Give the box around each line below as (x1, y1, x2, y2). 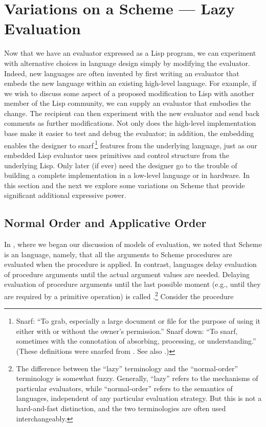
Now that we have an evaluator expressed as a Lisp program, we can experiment (4, 48, 256, 58)
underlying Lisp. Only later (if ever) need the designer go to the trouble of (4, 160, 237, 170)
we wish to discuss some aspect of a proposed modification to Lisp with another (4, 87, 254, 98)
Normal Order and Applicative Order (4, 215, 207, 231)
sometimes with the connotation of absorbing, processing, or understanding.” (16, 335, 256, 346)
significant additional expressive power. (4, 190, 126, 200)
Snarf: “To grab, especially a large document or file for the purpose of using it (16, 316, 261, 326)
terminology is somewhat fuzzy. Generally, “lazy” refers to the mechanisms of (16, 373, 258, 384)
